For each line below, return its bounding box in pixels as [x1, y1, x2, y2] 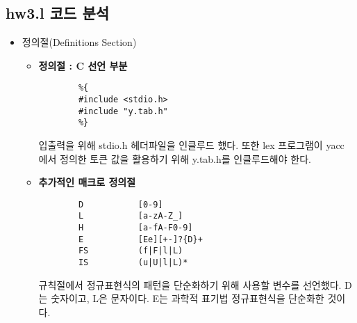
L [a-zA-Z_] [78, 211, 183, 221]
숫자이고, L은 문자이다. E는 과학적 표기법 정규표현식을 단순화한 [51, 291, 324, 306]
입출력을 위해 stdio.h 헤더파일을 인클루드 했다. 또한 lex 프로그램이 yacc [38, 138, 344, 152]
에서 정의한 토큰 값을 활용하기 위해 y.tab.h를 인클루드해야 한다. [38, 151, 311, 166]
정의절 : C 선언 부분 [38, 58, 128, 72]
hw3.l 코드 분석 [6, 2, 110, 24]
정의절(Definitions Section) [22, 35, 137, 49]
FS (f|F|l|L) [78, 246, 183, 256]
